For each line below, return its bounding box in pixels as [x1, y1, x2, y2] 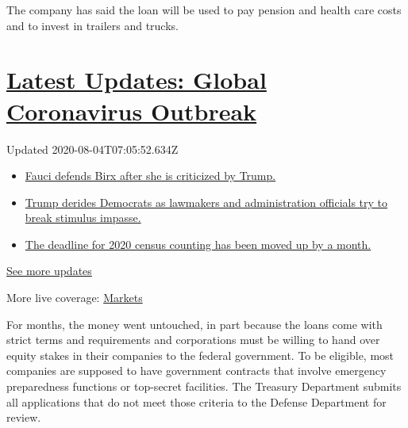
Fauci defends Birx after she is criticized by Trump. [25, 167, 276, 184]
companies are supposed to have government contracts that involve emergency [6, 362, 387, 379]
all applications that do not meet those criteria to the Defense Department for [6, 393, 387, 410]
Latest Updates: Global [6, 63, 267, 96]
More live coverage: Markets [6, 289, 143, 306]
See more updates [6, 262, 92, 279]
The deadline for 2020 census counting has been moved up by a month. [25, 235, 371, 252]
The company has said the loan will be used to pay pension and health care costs [6, 2, 402, 17]
